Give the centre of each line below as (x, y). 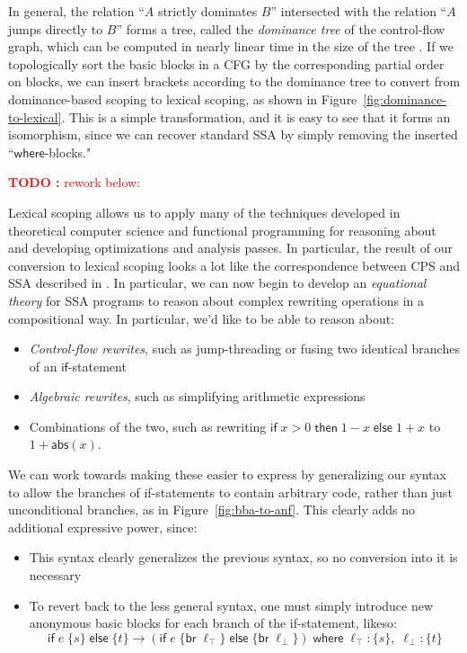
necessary (55, 575)
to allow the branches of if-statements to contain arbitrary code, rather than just (230, 492)
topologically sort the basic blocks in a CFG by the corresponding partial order (226, 63)
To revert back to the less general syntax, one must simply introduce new (231, 605)
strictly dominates (207, 11)
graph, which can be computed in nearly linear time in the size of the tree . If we (231, 46)
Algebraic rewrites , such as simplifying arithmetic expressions (197, 396)
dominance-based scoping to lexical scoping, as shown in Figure (183, 98)
